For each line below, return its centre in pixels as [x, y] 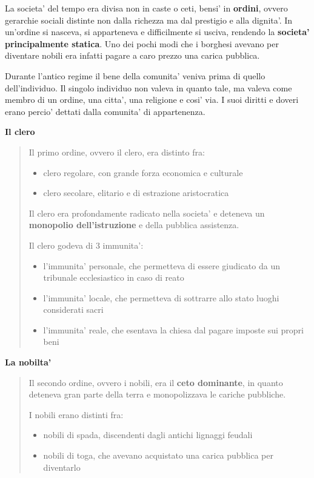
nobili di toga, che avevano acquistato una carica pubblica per [158, 455]
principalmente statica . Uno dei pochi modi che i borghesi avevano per [142, 43]
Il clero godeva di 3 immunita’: [86, 245]
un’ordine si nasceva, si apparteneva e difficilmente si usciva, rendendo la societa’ [157, 32]
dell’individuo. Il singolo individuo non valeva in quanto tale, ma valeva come [149, 87]
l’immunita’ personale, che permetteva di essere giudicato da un [162, 265]
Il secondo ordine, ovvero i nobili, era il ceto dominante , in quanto [156, 382]
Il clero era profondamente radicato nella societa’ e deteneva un [147, 213]
